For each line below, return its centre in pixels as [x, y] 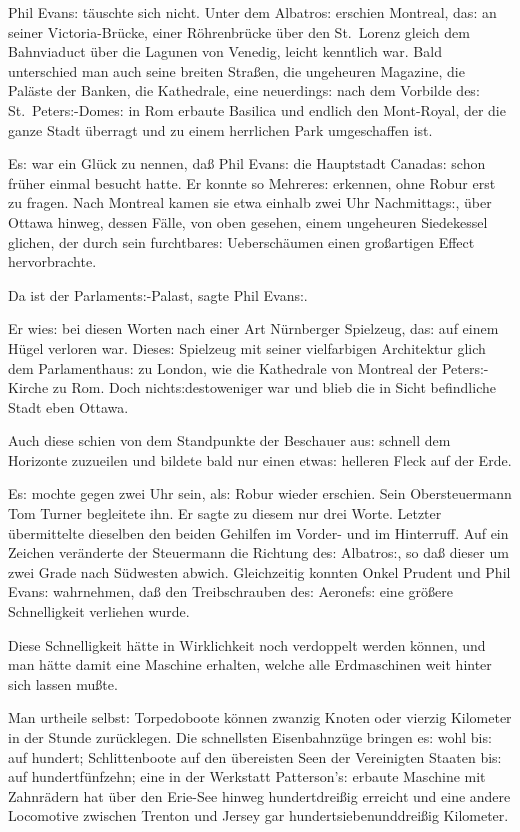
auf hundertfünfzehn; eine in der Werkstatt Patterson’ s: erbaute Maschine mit [247, 776]
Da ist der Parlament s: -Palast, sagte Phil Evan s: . [158, 294]
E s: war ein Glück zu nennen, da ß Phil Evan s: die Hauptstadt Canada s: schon [247, 163]
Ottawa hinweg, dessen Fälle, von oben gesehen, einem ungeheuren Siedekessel [248, 221]
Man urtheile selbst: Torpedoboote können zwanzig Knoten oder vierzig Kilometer [260, 717]
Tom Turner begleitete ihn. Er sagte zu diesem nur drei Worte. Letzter [225, 513]
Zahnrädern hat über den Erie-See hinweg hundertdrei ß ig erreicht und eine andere [259, 795]
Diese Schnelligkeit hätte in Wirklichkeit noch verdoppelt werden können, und [247, 644]
